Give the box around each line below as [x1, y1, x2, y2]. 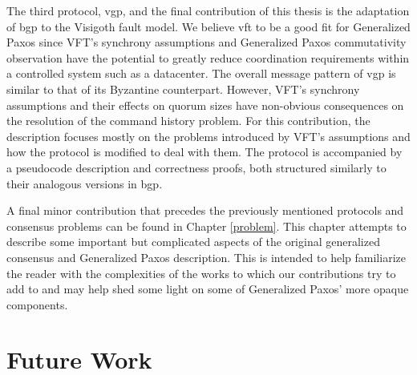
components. [6, 296, 68, 312]
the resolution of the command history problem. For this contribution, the [6, 112, 370, 129]
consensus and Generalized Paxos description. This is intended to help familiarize [6, 248, 406, 265]
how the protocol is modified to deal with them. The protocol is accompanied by [6, 143, 403, 160]
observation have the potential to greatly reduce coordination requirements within [6, 49, 410, 66]
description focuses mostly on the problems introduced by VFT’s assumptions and [6, 127, 411, 144]
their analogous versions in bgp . [6, 175, 163, 192]
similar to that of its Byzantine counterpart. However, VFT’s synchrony [6, 80, 360, 97]
